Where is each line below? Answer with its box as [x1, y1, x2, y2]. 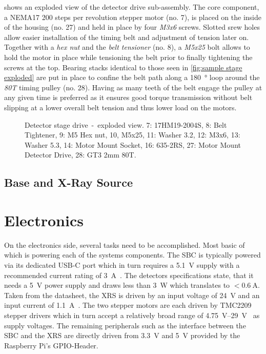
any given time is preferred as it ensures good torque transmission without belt [4, 92, 253, 103]
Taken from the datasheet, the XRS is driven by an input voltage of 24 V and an [4, 289, 260, 300]
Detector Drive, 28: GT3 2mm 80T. [25, 149, 136, 160]
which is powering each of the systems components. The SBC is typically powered [4, 249, 261, 260]
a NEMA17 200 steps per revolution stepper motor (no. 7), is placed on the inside [4, 11, 262, 22]
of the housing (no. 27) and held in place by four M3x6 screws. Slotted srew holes [4, 22, 260, 32]
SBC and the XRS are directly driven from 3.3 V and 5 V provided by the [4, 330, 240, 341]
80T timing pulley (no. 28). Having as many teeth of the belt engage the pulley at [4, 82, 262, 92]
